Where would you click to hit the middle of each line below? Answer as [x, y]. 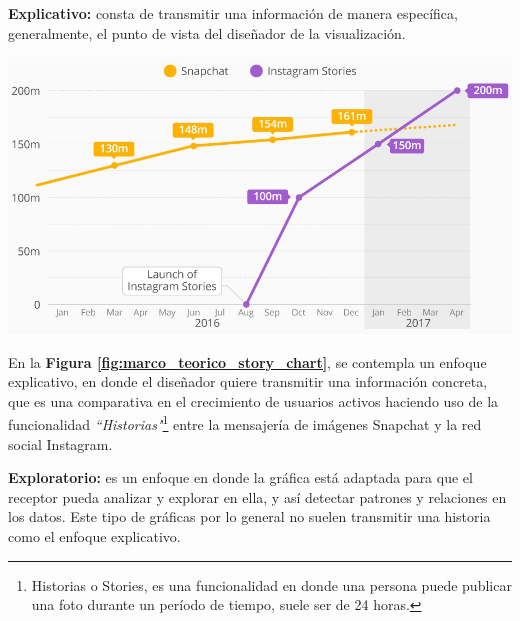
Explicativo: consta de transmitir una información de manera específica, [233, 13]
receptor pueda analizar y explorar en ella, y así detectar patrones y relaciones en [257, 496]
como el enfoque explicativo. [94, 535]
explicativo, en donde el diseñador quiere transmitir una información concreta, [248, 381]
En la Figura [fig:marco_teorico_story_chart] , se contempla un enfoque [247, 361]
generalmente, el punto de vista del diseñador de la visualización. [207, 32]
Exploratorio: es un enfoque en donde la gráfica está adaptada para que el [240, 477]
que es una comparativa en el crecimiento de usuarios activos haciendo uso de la [253, 400]
